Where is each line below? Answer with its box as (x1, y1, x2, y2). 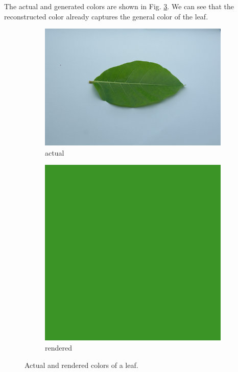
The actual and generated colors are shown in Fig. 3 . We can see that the (4, 1, 234, 11)
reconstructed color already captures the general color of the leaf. (4, 11, 208, 21)
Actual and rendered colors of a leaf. (25, 359, 138, 370)
